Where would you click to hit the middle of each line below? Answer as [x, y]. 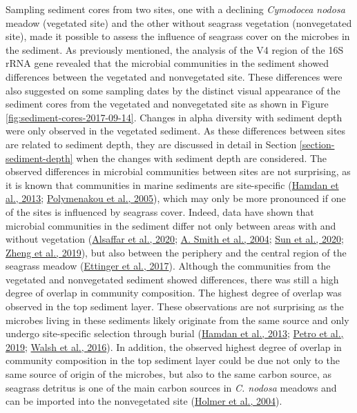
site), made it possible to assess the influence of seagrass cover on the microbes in [178, 36]
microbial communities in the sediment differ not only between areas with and [171, 225]
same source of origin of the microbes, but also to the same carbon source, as [169, 374]
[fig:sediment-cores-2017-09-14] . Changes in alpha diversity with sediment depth [174, 117]
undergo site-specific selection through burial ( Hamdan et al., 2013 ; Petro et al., [175, 333]
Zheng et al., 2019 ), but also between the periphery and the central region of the [176, 252]
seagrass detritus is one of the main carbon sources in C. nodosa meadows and [171, 387]
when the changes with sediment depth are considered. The [202, 158]
